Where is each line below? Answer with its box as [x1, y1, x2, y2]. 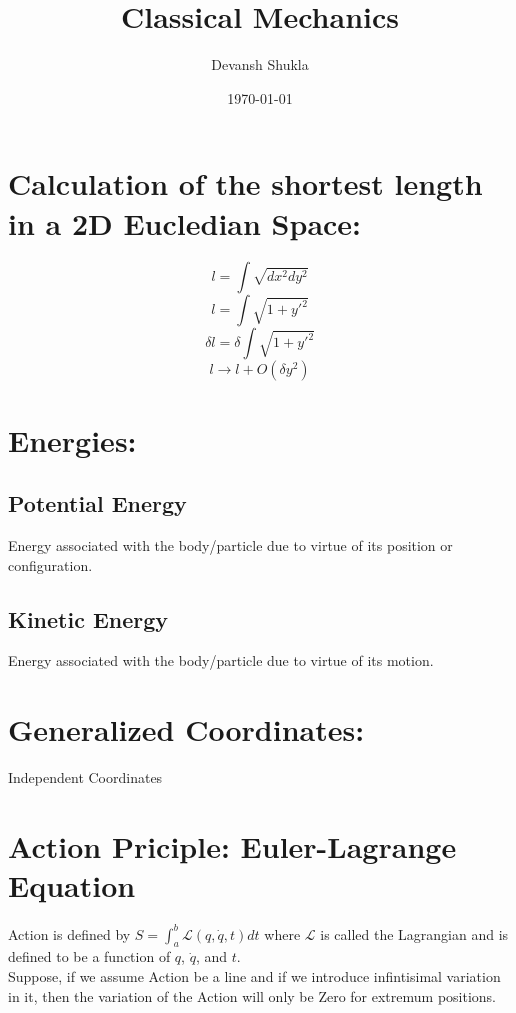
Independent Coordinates [8, 767, 163, 788]
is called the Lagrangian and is [320, 923, 509, 944]
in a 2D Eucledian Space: [8, 202, 362, 243]
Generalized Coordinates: [8, 709, 365, 750]
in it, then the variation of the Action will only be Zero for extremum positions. [8, 985, 496, 1006]
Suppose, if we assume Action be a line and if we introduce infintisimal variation [8, 965, 501, 986]
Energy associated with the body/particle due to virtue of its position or [8, 535, 453, 556]
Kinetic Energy [8, 603, 169, 634]
